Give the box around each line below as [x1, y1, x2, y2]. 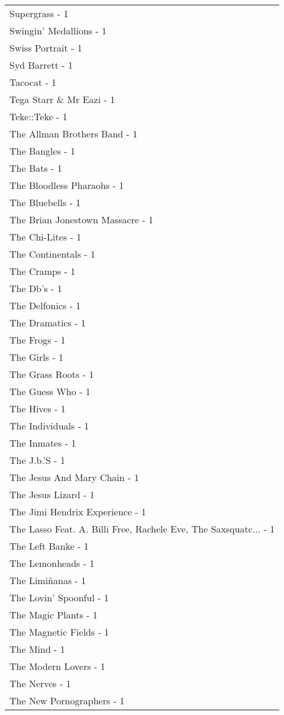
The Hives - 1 [9, 402, 66, 415]
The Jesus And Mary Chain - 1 [9, 470, 139, 484]
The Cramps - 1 [9, 264, 76, 278]
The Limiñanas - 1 [9, 573, 86, 587]
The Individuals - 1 [9, 419, 89, 432]
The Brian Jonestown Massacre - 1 [9, 213, 153, 226]
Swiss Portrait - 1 [9, 41, 82, 54]
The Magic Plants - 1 [9, 608, 98, 621]
